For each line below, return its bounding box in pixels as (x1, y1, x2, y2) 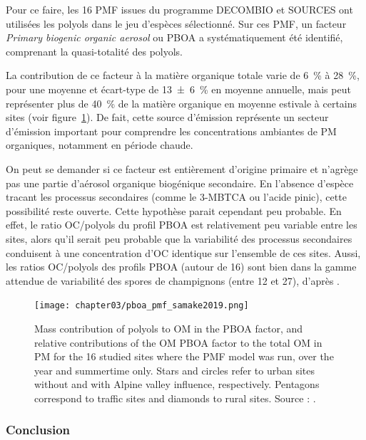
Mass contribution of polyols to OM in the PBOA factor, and (34, 320, 303, 335)
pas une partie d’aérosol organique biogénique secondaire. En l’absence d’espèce (6, 175, 354, 190)
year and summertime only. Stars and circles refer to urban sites (34, 362, 315, 377)
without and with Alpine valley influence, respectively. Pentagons (34, 377, 320, 392)
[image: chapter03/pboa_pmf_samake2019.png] (34, 300, 249, 311)
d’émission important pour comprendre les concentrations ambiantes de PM (6, 123, 337, 138)
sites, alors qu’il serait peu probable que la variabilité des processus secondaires (6, 231, 352, 246)
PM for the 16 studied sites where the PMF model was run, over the (34, 349, 334, 364)
